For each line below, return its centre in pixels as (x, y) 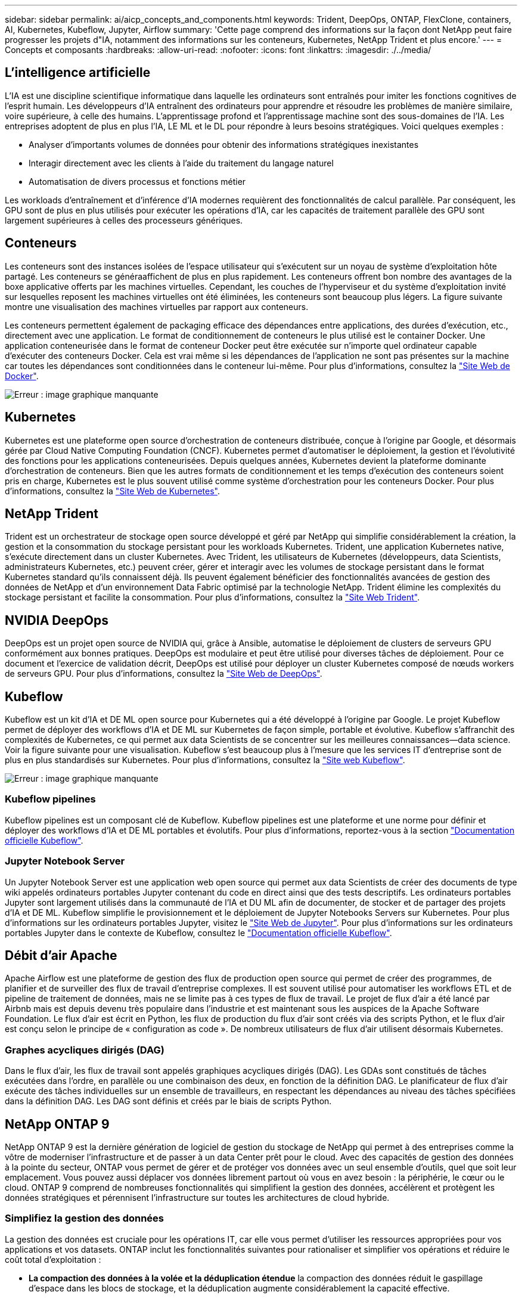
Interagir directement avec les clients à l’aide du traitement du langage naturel (181, 163)
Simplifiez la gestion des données (85, 1218)
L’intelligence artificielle (78, 73)
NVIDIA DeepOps (57, 620)
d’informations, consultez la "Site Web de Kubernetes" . (113, 491)
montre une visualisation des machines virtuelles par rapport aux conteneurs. (157, 306)
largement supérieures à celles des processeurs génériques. (124, 220)
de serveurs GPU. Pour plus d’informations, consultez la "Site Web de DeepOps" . (164, 674)
